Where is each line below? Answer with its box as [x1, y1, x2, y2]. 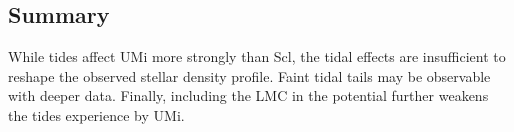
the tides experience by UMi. [8, 104, 185, 125]
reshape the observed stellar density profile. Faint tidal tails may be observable [8, 65, 491, 86]
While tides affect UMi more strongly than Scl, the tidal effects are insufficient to [8, 46, 506, 67]
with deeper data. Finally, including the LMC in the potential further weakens [8, 85, 489, 106]
